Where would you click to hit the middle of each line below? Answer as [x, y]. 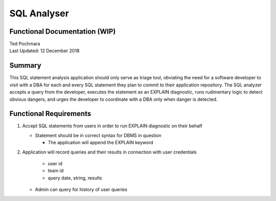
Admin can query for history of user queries [81, 190]
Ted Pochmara [25, 44]
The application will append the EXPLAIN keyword [100, 143]
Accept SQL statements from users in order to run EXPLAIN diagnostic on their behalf [112, 126]
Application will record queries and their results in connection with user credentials [109, 152]
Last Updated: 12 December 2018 [44, 51]
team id [56, 171]
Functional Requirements [50, 114]
